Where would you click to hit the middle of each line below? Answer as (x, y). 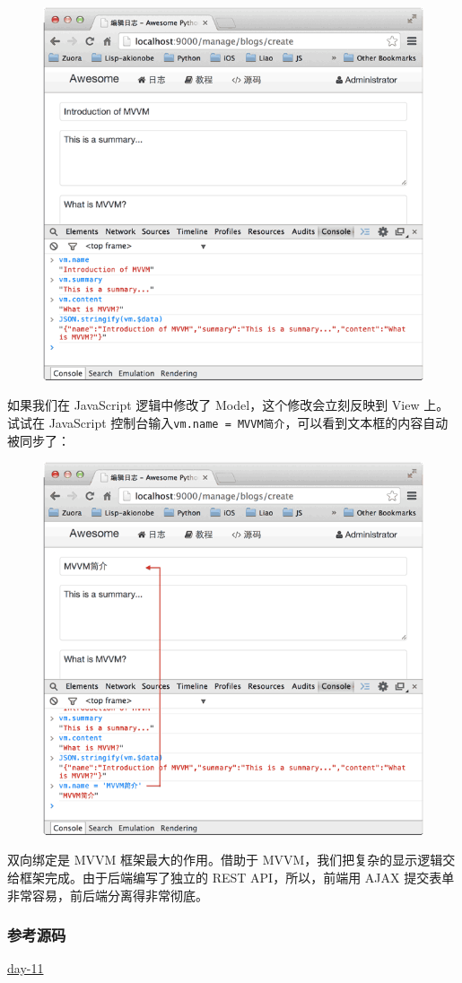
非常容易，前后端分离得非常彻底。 (108, 895)
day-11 (26, 968)
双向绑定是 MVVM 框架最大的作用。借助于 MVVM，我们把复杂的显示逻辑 (225, 860)
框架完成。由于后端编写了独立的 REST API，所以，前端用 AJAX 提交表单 (237, 878)
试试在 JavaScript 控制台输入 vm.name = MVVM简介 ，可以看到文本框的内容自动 (228, 422)
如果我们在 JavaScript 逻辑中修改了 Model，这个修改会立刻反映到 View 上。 (228, 405)
